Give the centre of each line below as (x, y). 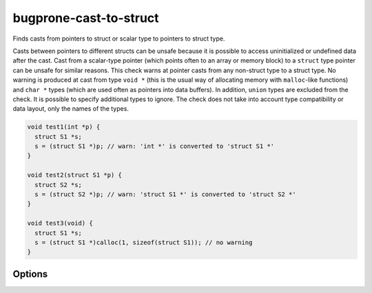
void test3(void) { (60, 223)
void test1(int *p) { (64, 127)
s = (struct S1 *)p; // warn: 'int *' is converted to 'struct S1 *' (155, 146)
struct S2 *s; (59, 185)
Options (30, 274)
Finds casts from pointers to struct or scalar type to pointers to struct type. (119, 39)
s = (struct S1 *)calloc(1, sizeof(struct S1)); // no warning (144, 242)
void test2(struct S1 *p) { (74, 175)
